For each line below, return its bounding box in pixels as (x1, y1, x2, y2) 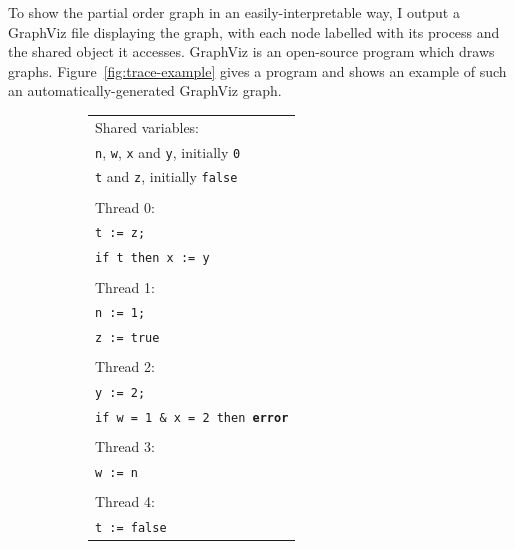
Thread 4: (95, 491, 155, 512)
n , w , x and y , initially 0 (95, 141, 241, 162)
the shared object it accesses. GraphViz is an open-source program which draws (8, 41, 495, 62)
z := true (95, 331, 160, 346)
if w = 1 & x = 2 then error (95, 411, 289, 426)
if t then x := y (95, 251, 210, 266)
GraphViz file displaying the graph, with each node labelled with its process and (8, 21, 500, 42)
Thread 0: (95, 196, 155, 217)
